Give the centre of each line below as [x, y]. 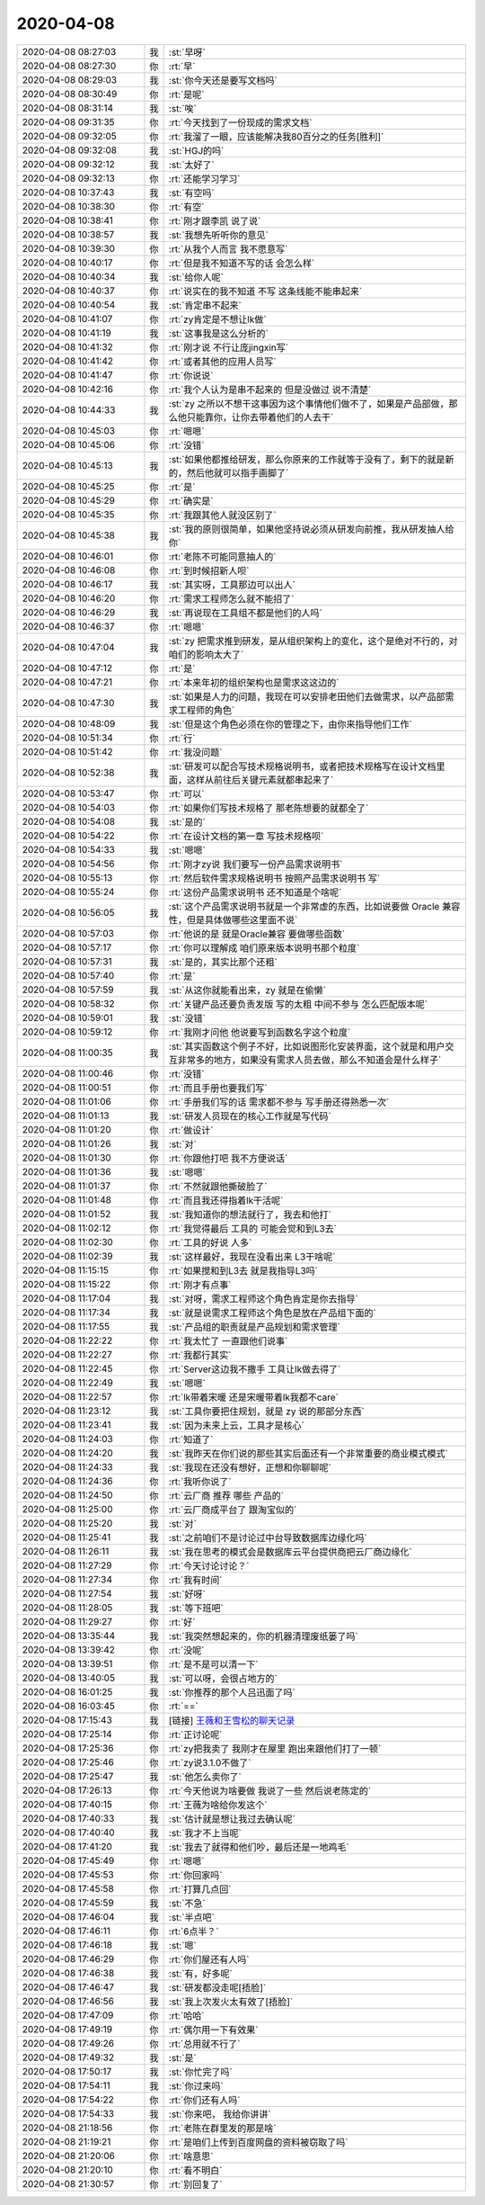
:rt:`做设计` [191, 1130]
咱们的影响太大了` [206, 654]
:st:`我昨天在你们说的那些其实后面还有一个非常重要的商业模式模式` [309, 1453]
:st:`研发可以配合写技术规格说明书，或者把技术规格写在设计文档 [302, 766]
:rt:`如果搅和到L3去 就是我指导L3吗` [243, 1270]
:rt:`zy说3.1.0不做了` [210, 1762]
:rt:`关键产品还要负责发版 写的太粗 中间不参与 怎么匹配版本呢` [298, 1004]
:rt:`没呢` [186, 1650]
